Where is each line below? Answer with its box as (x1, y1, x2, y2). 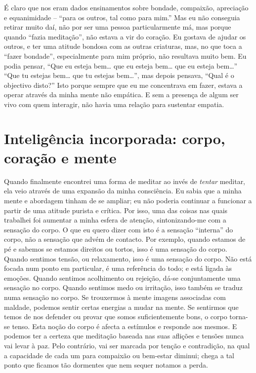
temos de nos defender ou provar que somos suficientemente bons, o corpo (4, 311, 227, 322)
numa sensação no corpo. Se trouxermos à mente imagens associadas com (4, 292, 226, 302)
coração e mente (4, 147, 117, 167)
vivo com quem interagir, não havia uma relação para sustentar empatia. (4, 99, 224, 109)
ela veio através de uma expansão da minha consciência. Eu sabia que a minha (4, 186, 242, 196)
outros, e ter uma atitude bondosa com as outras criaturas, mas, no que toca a (4, 41, 242, 51)
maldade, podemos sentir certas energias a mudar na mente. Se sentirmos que (4, 301, 239, 312)
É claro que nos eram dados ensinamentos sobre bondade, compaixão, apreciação (4, 2, 249, 12)
